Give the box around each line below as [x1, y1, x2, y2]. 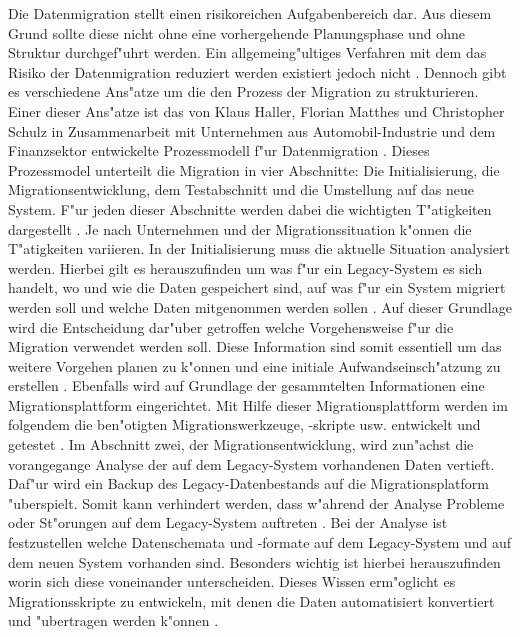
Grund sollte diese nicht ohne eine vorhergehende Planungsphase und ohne [8, 22, 465, 43]
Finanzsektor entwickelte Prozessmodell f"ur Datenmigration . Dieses [8, 140, 430, 161]
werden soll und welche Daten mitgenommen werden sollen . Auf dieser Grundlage [8, 296, 512, 317]
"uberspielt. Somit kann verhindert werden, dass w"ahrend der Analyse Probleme [8, 492, 505, 513]
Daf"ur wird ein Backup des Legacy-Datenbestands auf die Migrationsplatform [8, 473, 489, 494]
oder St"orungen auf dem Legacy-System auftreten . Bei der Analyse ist [8, 512, 448, 533]
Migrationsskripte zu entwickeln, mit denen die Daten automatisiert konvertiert [8, 590, 495, 611]
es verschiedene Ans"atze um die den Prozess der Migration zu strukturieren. [8, 81, 479, 102]
